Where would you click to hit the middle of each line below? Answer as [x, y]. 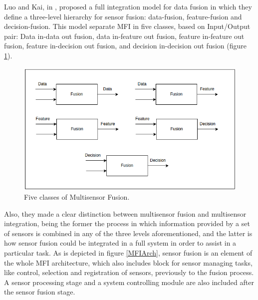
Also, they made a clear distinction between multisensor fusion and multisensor [125, 213]
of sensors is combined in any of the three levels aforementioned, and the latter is [128, 233]
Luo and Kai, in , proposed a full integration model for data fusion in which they [128, 6]
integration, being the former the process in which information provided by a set [127, 223]
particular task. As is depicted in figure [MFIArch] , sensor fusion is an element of [128, 253]
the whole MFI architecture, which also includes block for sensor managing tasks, [128, 262]
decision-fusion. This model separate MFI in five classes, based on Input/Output [127, 26]
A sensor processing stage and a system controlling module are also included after [129, 282]
